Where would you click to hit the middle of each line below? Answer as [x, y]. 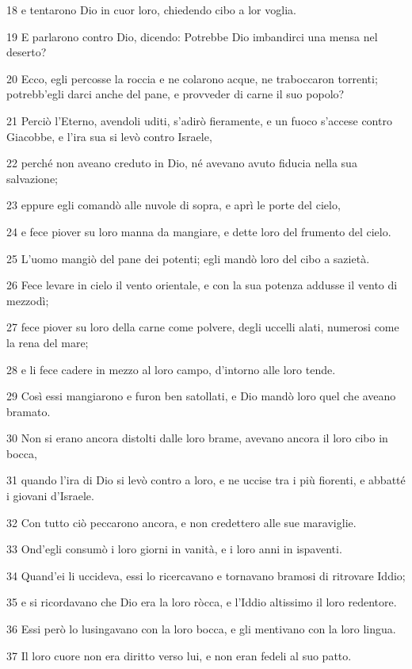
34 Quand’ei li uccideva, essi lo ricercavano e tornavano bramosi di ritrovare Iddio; [206, 575]
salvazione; [32, 178]
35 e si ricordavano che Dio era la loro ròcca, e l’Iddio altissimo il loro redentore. [202, 602]
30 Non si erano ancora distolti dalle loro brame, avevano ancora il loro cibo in [197, 438]
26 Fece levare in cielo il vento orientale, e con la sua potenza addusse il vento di [202, 285]
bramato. [29, 411]
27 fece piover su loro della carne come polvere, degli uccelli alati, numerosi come [203, 327]
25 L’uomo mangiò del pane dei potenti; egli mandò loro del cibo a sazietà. [188, 258]
